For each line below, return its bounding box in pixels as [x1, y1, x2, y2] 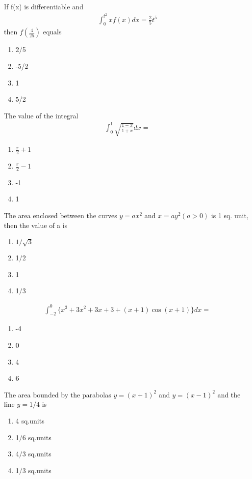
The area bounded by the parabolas [4, 389, 111, 399]
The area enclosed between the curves [4, 210, 117, 221]
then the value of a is [4, 220, 68, 230]
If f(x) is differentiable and [4, 1, 83, 11]
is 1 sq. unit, [211, 210, 249, 221]
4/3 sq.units [15, 449, 51, 459]
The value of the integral [4, 110, 78, 120]
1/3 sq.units [15, 465, 51, 475]
